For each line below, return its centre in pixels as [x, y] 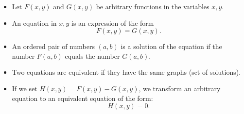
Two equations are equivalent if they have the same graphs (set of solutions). [126, 72]
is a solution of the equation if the [171, 46]
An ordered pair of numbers [53, 46]
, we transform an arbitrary [180, 88]
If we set [25, 88]
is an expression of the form [113, 23]
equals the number [92, 56]
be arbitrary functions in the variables [153, 6]
